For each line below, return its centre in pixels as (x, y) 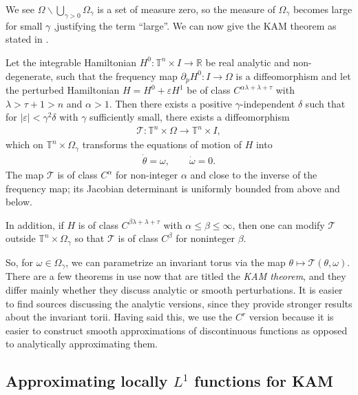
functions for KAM (264, 381)
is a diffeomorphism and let (293, 75)
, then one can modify (278, 224)
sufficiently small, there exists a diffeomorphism (190, 117)
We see (20, 9)
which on (24, 144)
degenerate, (30, 75)
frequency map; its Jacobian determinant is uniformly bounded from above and (173, 188)
